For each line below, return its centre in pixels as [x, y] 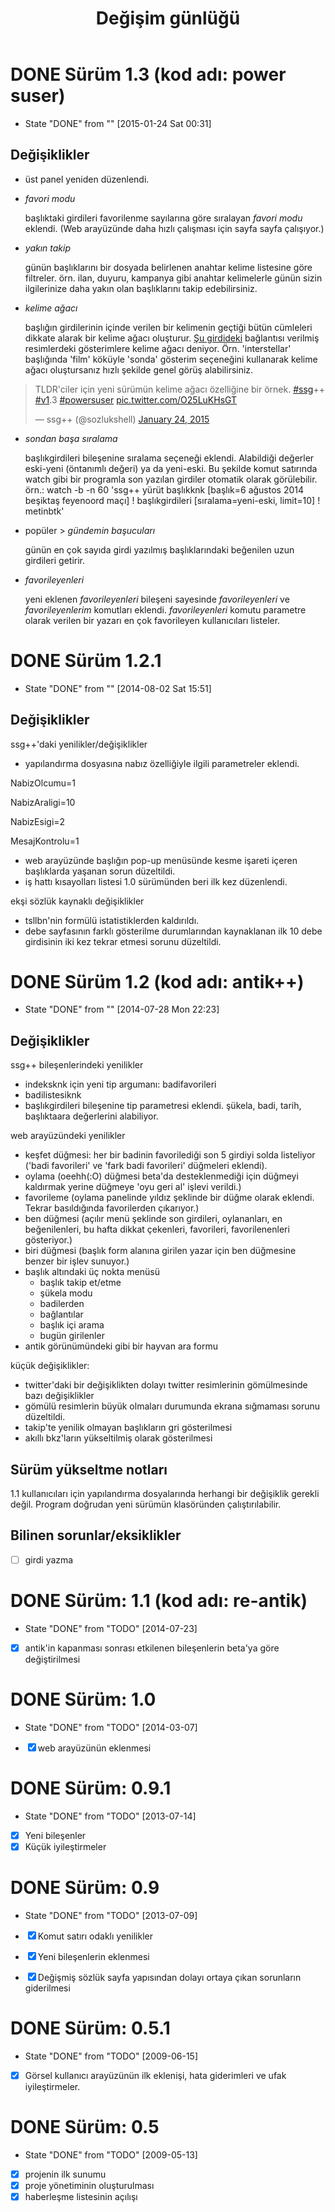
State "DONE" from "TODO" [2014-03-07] [111, 1727]
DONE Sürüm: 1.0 [83, 1699]
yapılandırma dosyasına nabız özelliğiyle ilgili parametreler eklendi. [162, 763]
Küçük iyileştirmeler [65, 1846]
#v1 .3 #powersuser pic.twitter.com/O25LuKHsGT [136, 399]
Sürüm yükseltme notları [89, 1469]
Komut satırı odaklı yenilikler [95, 1936]
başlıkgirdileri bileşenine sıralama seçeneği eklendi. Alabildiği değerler [169, 458]
